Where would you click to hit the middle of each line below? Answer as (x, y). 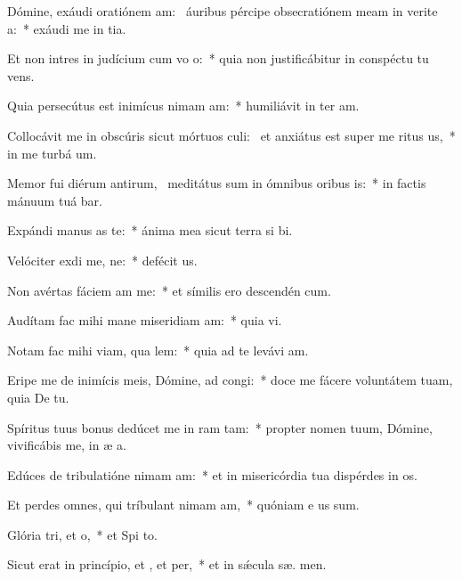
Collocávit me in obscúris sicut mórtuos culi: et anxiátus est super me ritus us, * (231, 135)
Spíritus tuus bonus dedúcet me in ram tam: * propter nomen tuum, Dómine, (220, 427)
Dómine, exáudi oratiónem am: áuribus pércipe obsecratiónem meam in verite (223, 11)
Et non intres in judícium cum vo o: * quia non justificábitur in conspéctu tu (218, 58)
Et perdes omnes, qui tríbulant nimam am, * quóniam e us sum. (183, 505)
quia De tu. (38, 397)
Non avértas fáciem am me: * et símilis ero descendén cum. (169, 290)
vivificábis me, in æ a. (67, 445)
